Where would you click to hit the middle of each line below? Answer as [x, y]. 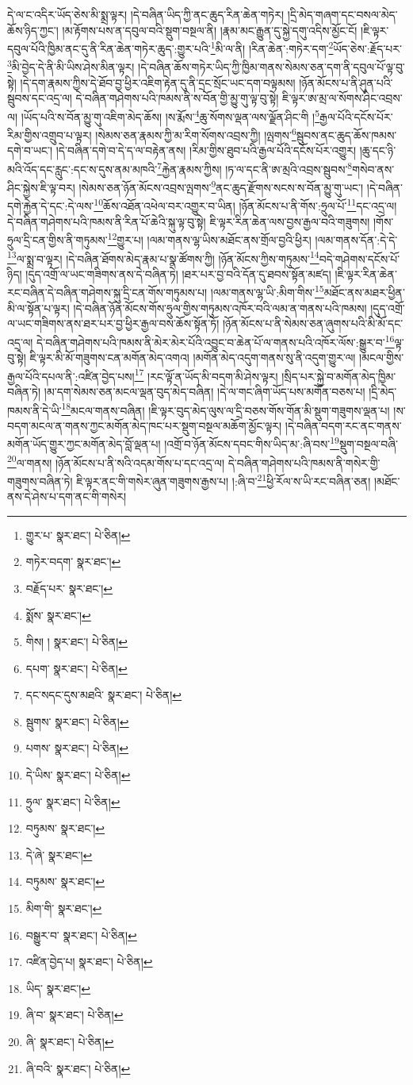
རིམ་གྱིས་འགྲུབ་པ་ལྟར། [50, 135]
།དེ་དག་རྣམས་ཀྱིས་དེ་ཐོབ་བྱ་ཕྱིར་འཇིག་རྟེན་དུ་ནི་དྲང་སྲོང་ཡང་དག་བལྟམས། [158, 82]
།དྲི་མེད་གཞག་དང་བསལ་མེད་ [342, 14]
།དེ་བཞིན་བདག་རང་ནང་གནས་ [343, 425]
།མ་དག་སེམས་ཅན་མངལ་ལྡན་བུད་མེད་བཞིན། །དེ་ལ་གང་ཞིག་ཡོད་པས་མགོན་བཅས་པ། [205, 391]
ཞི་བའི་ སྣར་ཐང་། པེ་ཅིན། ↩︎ [78, 1068]
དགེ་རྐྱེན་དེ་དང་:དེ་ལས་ [51, 206]
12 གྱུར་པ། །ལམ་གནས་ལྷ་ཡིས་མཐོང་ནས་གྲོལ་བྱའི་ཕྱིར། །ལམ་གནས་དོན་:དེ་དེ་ [252, 239]
